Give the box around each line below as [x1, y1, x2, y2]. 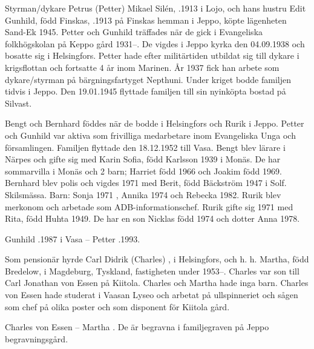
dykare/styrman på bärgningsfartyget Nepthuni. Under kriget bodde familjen [5, 73, 291, 85]
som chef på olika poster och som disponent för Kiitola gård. [5, 300, 230, 313]
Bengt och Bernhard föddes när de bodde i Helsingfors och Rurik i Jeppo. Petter [5, 117, 304, 130]
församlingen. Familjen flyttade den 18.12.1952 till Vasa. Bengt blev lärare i [5, 141, 286, 153]
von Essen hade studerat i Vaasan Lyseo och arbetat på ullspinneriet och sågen [5, 288, 298, 301]
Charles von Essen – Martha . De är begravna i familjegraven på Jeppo [5, 321, 269, 333]
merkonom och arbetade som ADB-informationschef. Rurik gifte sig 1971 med [5, 200, 293, 213]
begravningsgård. [5, 332, 68, 345]
